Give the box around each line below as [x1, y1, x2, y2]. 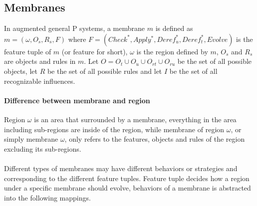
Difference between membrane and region [4, 95, 150, 105]
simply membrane [4, 134, 58, 144]
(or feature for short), [61, 46, 128, 56]
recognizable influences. [4, 75, 75, 86]
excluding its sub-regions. [4, 143, 81, 154]
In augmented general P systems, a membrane [4, 23, 145, 33]
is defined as [155, 23, 193, 33]
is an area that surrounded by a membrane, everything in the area [34, 114, 237, 124]
